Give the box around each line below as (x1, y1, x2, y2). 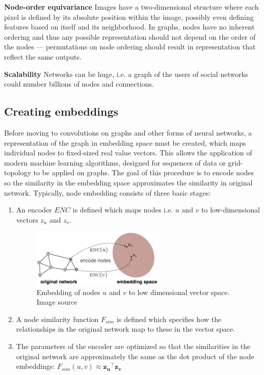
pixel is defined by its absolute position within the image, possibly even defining (4, 11, 254, 22)
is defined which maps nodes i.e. (72, 204, 173, 215)
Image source (36, 297, 77, 307)
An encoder (16, 204, 52, 215)
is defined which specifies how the (117, 313, 222, 324)
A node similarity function (16, 313, 99, 324)
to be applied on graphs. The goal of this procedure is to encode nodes (33, 167, 254, 178)
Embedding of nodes (36, 286, 100, 297)
